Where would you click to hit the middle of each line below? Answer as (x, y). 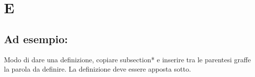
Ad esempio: (36, 38)
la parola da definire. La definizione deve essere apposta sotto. (97, 69)
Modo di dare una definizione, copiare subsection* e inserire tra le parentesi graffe (127, 59)
